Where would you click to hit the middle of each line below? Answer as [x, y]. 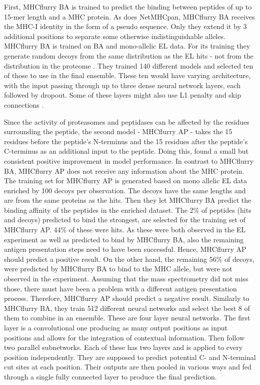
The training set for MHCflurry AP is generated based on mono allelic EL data [125, 180]
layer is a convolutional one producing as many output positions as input [116, 327]
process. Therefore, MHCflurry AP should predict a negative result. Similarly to [127, 298]
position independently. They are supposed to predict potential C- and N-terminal [130, 357]
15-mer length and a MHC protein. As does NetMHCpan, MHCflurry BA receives [129, 16]
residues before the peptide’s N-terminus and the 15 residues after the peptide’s [126, 141]
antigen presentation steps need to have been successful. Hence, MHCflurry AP [125, 249]
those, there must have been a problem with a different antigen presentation [120, 288]
